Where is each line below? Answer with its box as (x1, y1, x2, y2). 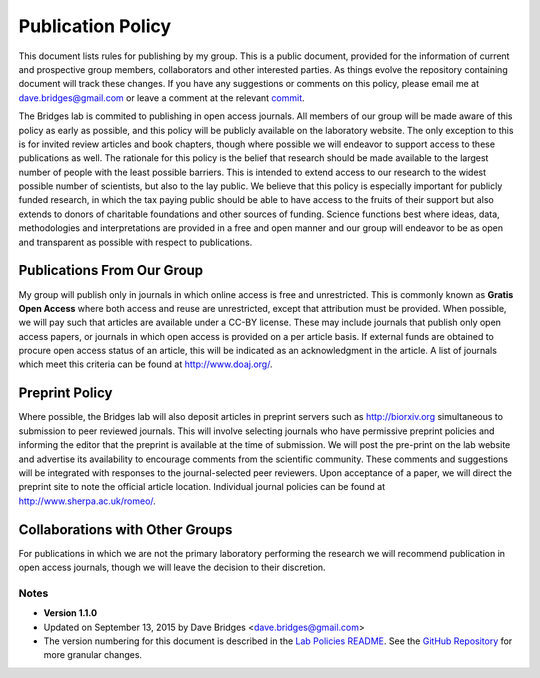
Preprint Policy (18, 385, 113, 402)
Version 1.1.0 (43, 607, 98, 619)
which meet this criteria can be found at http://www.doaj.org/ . (18, 358, 273, 370)
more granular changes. (43, 649, 143, 661)
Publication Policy (18, 15, 172, 37)
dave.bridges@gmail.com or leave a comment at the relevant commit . (18, 91, 305, 104)
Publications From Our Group (18, 262, 204, 279)
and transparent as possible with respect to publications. (18, 236, 253, 248)
